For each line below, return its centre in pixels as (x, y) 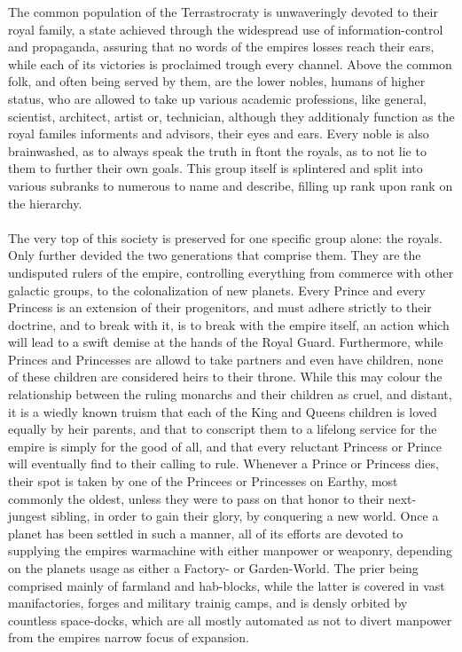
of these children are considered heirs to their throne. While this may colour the (225, 377)
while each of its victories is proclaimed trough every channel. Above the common (230, 63)
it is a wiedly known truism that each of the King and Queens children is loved (223, 411)
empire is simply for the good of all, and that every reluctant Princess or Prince (225, 446)
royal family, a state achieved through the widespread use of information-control (226, 29)
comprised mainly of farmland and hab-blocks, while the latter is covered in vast (227, 585)
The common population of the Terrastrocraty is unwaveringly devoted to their (223, 12)
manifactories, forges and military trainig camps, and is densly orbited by (208, 603)
